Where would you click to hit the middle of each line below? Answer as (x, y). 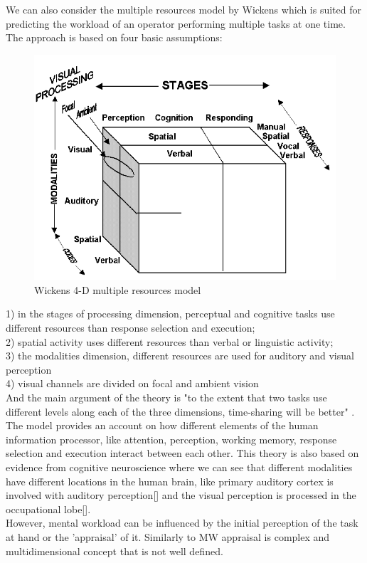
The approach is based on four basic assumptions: (114, 37)
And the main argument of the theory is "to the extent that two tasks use (166, 397)
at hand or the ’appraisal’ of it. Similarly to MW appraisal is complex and (168, 536)
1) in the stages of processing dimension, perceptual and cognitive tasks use (170, 314)
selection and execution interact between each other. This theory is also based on (182, 453)
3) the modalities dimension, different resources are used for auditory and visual (180, 356)
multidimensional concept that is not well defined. (115, 551)
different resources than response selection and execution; (131, 328)
